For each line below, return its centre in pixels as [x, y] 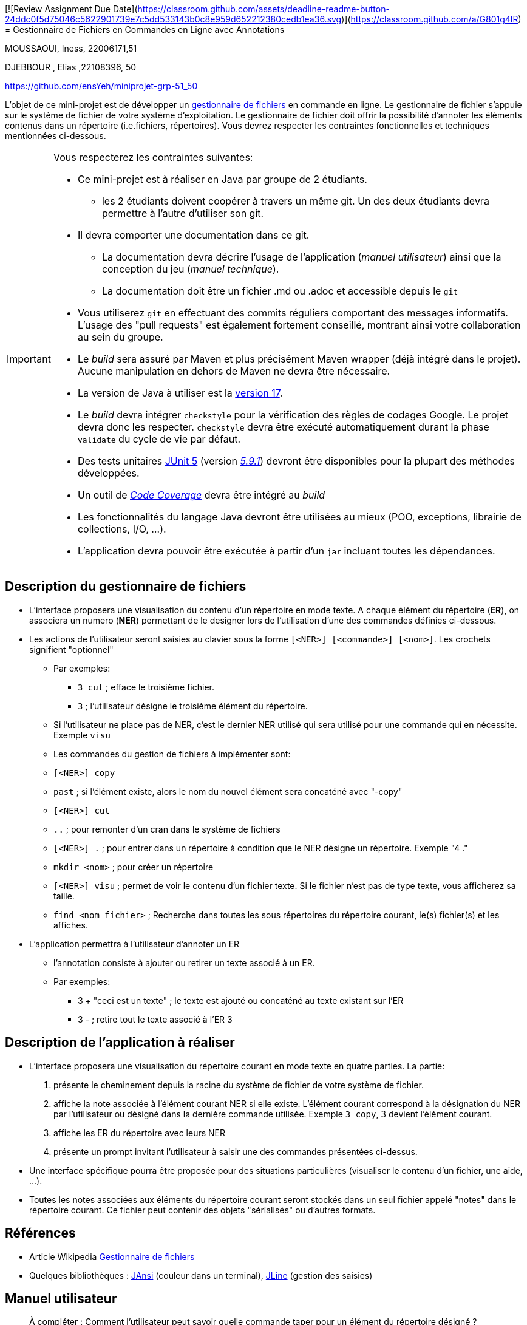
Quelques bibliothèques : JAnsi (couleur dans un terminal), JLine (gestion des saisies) [201, 1275]
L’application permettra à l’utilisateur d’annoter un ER [134, 944]
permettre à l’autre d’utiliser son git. [183, 213]
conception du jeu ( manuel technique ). [190, 269]
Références [40, 1233]
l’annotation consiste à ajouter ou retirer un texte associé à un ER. [184, 962]
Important [29, 359]
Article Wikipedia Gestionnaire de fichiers [112, 1256]
